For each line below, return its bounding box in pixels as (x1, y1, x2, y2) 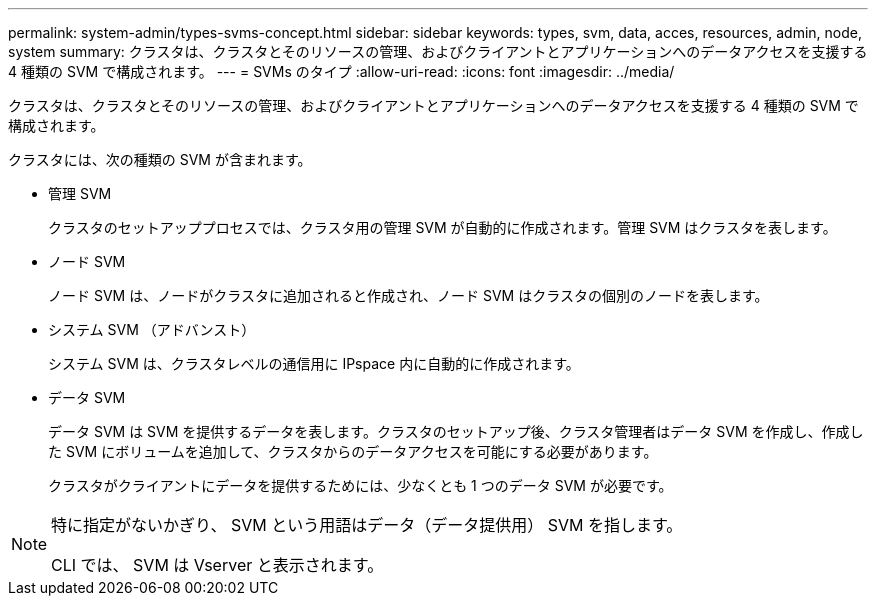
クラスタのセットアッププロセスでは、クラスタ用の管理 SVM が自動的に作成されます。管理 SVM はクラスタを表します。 (48, 219, 837, 236)
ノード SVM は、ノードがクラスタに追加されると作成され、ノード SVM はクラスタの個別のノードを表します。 (48, 287, 769, 304)
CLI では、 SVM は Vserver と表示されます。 (51, 555, 384, 575)
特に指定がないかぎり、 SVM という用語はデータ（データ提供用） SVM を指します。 (51, 515, 683, 535)
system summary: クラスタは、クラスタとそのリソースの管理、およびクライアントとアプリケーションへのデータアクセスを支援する (8, 43, 868, 60)
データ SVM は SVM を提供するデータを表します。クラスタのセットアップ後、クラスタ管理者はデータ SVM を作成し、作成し (48, 423, 864, 440)
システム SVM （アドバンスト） (48, 321, 256, 338)
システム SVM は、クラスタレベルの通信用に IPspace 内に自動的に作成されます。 (48, 355, 580, 372)
